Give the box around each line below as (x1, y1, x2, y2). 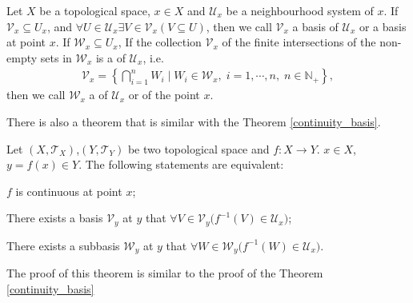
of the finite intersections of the (222, 34, 376, 50)
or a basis (359, 18, 407, 34)
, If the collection (118, 34, 202, 50)
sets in (40, 49, 72, 66)
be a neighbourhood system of (226, 2, 374, 18)
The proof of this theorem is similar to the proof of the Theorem (6, 265, 323, 281)
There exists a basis (6, 209, 103, 226)
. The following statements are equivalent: (78, 156, 284, 173)
